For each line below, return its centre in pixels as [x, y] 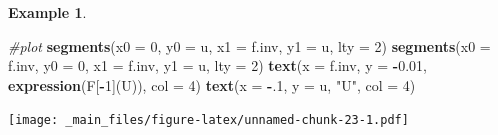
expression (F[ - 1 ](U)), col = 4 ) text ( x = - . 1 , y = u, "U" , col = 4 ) [212, 84]
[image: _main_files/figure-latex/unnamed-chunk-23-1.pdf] [208, 120]
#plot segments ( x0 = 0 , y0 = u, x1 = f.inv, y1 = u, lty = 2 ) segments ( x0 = [249, 45]
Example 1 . [47, 12]
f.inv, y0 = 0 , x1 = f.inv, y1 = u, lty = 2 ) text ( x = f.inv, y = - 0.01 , [217, 65]
